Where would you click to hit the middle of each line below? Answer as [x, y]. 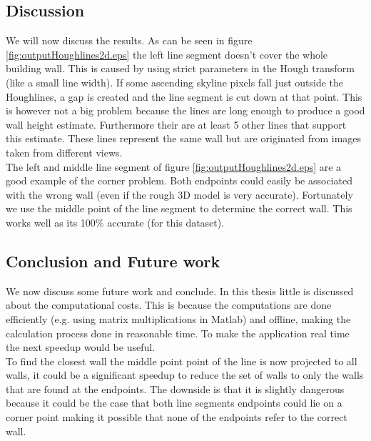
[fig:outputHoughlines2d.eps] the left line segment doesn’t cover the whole [167, 54]
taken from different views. [64, 152]
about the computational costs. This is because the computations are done [169, 305]
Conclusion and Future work [113, 261]
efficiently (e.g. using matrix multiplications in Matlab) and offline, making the [178, 318]
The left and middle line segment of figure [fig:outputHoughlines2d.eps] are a [174, 166]
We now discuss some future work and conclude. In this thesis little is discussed [180, 291]
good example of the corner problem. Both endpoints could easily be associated [179, 180]
